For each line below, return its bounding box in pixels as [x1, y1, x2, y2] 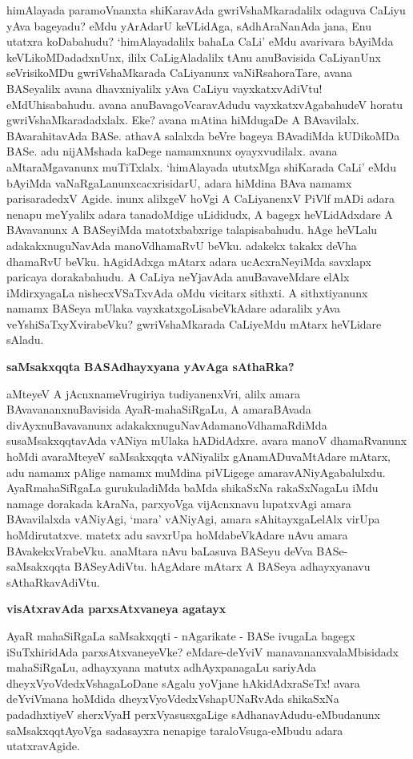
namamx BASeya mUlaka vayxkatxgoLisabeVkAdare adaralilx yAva [6, 300, 341, 317]
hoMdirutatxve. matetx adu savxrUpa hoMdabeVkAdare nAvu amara [6, 527, 348, 543]
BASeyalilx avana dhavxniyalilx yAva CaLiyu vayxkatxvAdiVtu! [6, 79, 323, 96]
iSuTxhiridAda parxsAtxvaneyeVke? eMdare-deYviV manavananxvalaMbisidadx [6, 643, 399, 660]
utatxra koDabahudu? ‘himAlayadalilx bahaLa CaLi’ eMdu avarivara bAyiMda [6, 33, 394, 50]
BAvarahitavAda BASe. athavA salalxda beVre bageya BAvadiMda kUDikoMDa [6, 127, 400, 143]
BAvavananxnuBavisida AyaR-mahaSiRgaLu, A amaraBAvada [6, 401, 311, 418]
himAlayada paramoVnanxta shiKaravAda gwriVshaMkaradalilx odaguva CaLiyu [6, 2, 406, 18]
